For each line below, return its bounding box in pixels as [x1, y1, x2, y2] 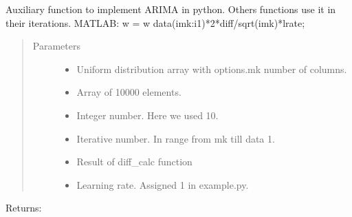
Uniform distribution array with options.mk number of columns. [76, 61, 347, 76]
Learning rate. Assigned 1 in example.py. [76, 177, 249, 192]
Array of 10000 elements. [76, 85, 181, 99]
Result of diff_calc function [76, 154, 192, 169]
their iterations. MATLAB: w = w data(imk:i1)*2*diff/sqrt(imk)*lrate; [5, 15, 305, 30]
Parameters [32, 39, 80, 53]
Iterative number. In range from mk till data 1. [76, 131, 275, 145]
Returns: [5, 200, 42, 215]
